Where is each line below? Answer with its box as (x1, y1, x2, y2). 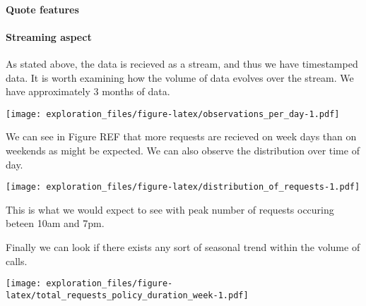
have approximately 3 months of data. (6, 84, 170, 99)
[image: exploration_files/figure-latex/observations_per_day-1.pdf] (6, 109, 340, 119)
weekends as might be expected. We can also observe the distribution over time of (6, 143, 360, 158)
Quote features (6, 1, 79, 16)
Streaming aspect (6, 29, 92, 44)
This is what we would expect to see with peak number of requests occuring (6, 202, 334, 216)
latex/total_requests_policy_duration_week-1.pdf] (6, 290, 249, 300)
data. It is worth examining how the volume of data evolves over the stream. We (6, 70, 354, 85)
